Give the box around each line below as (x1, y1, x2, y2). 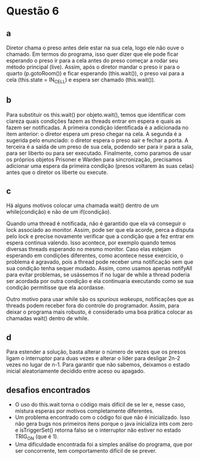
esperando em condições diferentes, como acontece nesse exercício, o (6, 252, 184, 260)
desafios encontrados (6, 385, 91, 395)
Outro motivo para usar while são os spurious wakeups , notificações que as (6, 296, 194, 303)
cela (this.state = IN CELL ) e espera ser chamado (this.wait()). (6, 76, 156, 85)
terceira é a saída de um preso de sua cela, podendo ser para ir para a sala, (6, 143, 193, 150)
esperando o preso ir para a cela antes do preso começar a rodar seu (6, 57, 178, 64)
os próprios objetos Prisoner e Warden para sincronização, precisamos (6, 155, 182, 163)
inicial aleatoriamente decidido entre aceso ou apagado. (6, 367, 145, 375)
